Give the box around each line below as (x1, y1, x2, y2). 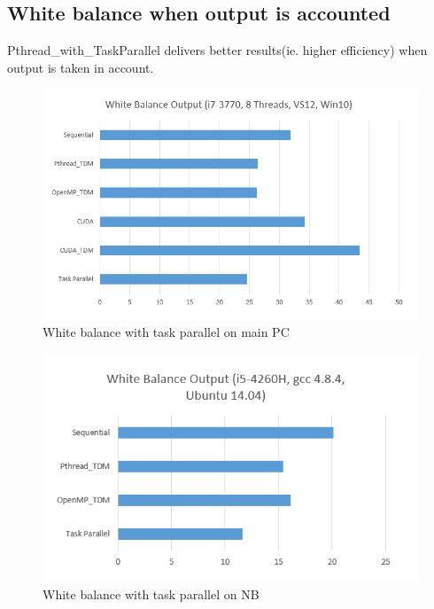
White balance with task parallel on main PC (43, 323, 290, 341)
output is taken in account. (7, 58, 154, 76)
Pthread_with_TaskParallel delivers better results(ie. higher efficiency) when (7, 41, 428, 59)
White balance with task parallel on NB (43, 585, 260, 604)
